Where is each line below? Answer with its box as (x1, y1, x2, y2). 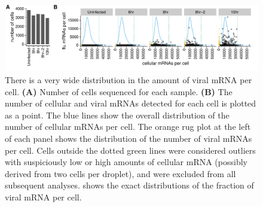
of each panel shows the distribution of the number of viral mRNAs (5, 132, 252, 144)
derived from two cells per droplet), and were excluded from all (5, 167, 236, 179)
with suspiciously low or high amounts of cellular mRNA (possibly (5, 156, 247, 168)
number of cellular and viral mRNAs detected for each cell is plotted (5, 97, 256, 109)
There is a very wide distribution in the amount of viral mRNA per (5, 73, 252, 86)
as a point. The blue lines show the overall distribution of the (5, 108, 230, 121)
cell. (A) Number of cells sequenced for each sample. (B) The (5, 85, 233, 98)
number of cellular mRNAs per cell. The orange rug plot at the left (5, 120, 251, 133)
